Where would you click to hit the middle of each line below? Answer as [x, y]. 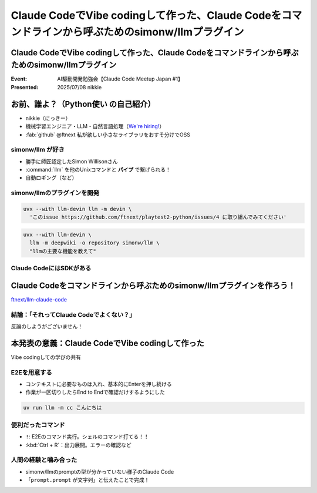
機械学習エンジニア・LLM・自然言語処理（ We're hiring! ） [95, 126]
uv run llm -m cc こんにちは [63, 408]
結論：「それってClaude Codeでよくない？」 [73, 314]
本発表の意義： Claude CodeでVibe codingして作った [108, 343]
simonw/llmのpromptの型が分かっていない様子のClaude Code [100, 472]
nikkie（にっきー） [48, 118]
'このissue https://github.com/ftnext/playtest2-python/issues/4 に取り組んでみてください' [158, 217]
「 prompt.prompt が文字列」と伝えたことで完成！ [87, 480]
